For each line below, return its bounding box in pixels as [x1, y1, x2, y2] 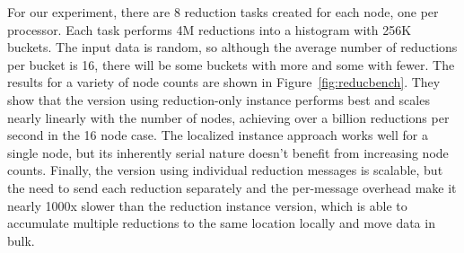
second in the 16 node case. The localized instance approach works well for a [7, 126, 428, 144]
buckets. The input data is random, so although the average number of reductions [7, 38, 458, 57]
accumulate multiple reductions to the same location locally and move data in [7, 214, 435, 232]
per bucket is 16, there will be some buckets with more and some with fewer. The [7, 55, 455, 74]
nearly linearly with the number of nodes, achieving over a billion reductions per [7, 108, 450, 126]
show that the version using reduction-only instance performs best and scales [7, 90, 430, 109]
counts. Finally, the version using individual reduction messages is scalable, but [7, 161, 443, 179]
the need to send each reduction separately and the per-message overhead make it [7, 178, 457, 196]
